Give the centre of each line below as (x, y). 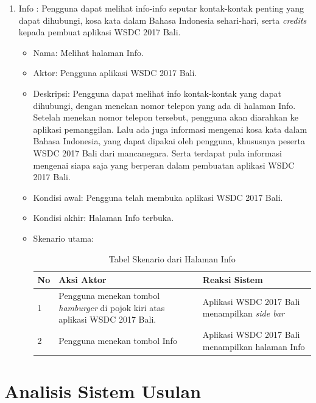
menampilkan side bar (243, 313)
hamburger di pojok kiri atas (112, 307)
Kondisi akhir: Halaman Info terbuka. (104, 218)
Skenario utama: (64, 238)
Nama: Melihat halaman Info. (88, 52)
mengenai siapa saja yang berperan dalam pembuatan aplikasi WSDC (164, 165)
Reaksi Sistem (233, 280)
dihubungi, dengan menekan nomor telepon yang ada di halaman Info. (164, 105)
